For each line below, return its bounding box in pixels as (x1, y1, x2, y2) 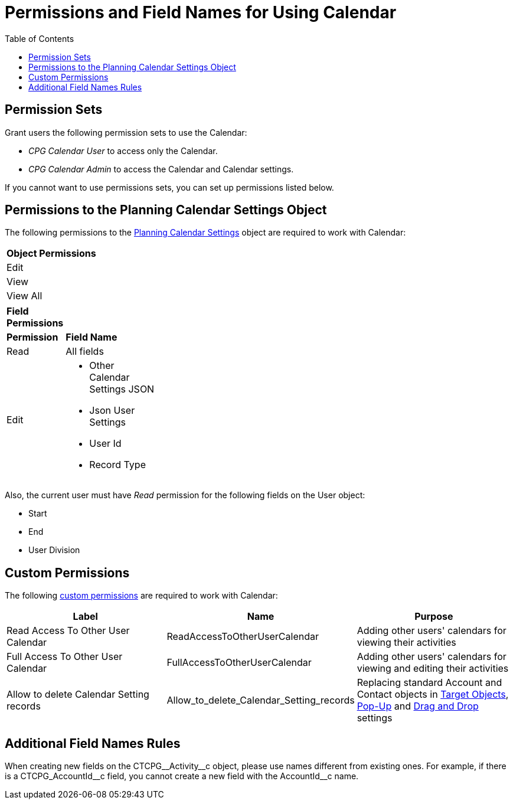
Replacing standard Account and (357, 676, 502, 689)
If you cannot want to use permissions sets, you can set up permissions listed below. (5, 182, 334, 192)
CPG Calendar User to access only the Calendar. (28, 145, 218, 156)
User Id (89, 437, 122, 450)
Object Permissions (6, 247, 96, 260)
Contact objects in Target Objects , (357, 688, 509, 701)
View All (6, 290, 43, 302)
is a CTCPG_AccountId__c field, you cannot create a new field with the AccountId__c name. (5, 771, 359, 782)
